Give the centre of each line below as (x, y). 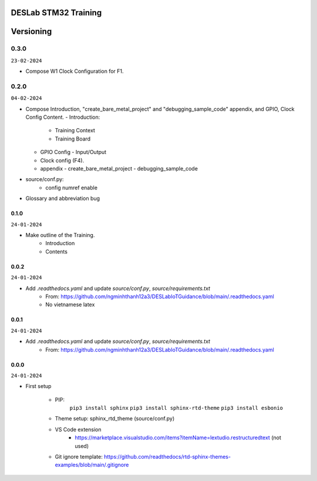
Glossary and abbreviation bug (63, 198)
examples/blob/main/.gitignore (92, 465)
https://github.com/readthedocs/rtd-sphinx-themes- (167, 457)
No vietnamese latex (70, 305)
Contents (56, 251)
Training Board (73, 139)
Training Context (75, 131)
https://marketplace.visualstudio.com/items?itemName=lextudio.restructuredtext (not (178, 437)
